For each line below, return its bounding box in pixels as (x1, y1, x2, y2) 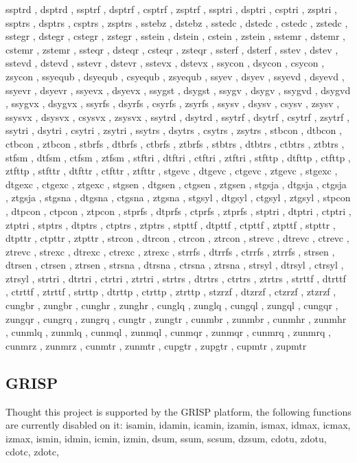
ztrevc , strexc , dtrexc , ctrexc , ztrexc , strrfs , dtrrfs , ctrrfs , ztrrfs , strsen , (5, 244, 335, 258)
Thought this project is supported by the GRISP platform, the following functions (5, 404, 352, 418)
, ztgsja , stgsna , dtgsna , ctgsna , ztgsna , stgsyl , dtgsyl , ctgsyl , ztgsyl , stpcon (5, 190, 351, 205)
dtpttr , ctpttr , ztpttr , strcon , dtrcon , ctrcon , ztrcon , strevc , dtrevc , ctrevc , (5, 231, 349, 245)
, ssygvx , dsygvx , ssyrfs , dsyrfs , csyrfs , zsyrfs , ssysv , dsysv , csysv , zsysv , (5, 96, 340, 111)
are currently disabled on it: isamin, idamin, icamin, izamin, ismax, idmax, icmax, (5, 418, 351, 432)
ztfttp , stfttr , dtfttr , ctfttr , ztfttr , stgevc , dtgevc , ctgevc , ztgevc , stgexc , (5, 163, 338, 178)
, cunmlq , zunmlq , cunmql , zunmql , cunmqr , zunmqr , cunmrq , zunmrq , (5, 325, 331, 339)
